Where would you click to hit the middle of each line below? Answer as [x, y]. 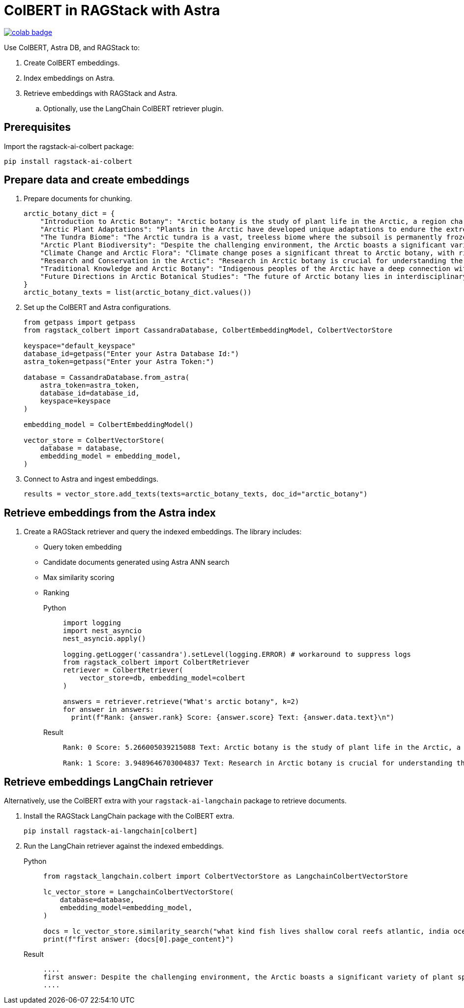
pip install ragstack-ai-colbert [68, 161]
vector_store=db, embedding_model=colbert [162, 678]
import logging [92, 623]
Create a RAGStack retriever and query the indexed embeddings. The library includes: [163, 532]
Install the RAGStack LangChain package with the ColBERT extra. [129, 816]
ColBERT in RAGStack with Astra [112, 10]
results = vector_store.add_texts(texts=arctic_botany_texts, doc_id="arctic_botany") [196, 494]
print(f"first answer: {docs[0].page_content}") [139, 939]
